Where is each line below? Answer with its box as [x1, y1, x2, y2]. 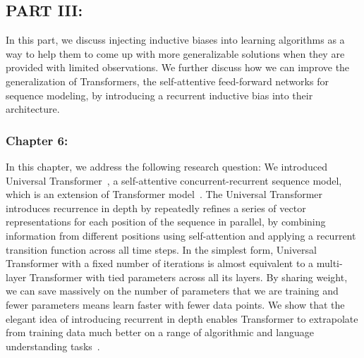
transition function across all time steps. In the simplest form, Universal [6, 242, 317, 257]
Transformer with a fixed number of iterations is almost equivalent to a [6, 256, 314, 271]
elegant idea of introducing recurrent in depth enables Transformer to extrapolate [6, 311, 358, 326]
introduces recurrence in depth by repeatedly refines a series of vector [6, 200, 306, 215]
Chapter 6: [6, 131, 68, 149]
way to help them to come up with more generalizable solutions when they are [6, 46, 345, 61]
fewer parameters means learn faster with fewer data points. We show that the [6, 297, 345, 311]
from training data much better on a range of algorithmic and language [6, 325, 314, 340]
